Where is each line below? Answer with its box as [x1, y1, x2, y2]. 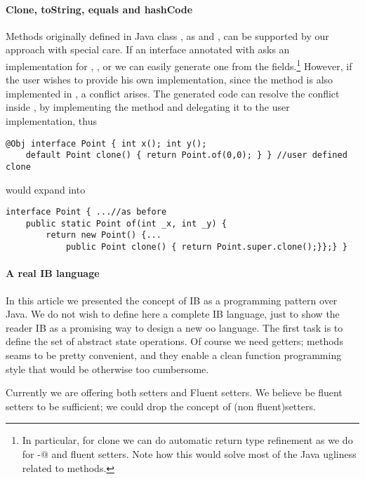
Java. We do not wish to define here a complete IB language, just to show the [6, 306, 340, 321]
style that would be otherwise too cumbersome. [6, 361, 209, 376]
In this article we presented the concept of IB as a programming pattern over [6, 292, 338, 307]
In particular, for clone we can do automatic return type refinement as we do [22, 433, 353, 447]
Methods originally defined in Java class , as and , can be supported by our [6, 28, 329, 43]
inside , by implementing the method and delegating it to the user [6, 100, 290, 114]
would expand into [6, 182, 86, 196]
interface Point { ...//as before [6, 207, 167, 217]
